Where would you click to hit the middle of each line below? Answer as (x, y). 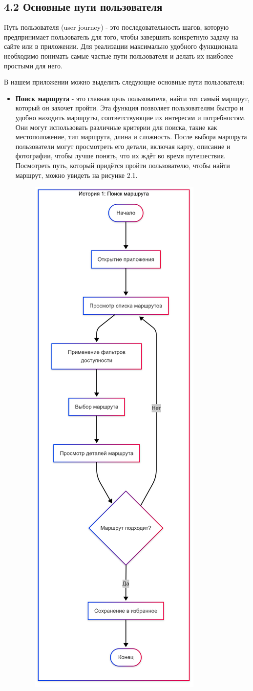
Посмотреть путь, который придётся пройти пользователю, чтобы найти (123, 165)
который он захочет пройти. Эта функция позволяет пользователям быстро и (129, 108)
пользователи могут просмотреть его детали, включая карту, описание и (123, 146)
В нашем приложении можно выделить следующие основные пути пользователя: (124, 82)
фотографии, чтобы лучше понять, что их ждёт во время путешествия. (120, 156)
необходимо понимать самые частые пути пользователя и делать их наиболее (119, 55)
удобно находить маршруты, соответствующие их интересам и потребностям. (131, 117)
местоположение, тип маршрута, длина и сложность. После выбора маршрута (131, 137)
